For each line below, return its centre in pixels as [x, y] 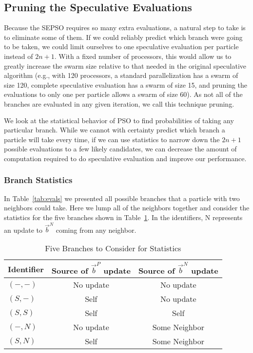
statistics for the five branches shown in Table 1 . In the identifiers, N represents [123, 217]
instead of [19, 56]
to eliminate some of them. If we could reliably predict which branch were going [123, 37]
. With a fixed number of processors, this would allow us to [143, 56]
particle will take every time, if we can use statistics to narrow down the [112, 139]
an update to [23, 230]
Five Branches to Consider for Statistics [113, 248]
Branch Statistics [38, 180]
